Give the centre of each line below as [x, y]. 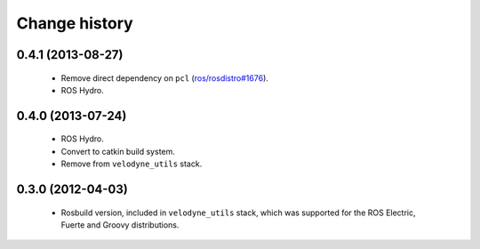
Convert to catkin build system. [118, 151]
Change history [75, 23]
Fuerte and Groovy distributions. [120, 225]
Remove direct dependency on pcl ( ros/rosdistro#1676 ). [164, 78]
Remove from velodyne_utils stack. [132, 164]
